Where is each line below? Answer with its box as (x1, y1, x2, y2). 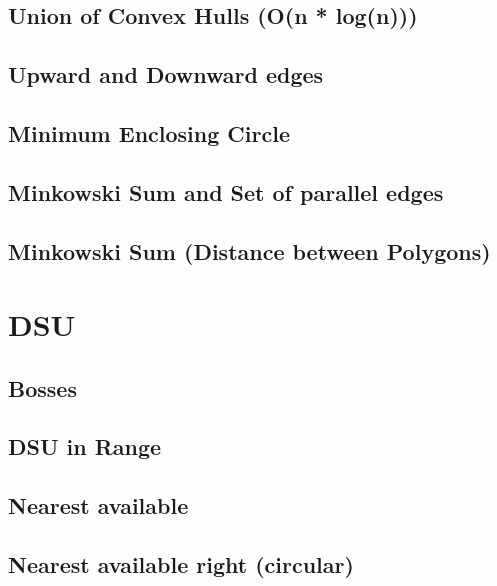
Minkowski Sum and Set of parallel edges (8, 176, 444, 207)
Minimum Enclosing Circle (8, 117, 290, 148)
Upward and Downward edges (8, 59, 324, 90)
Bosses (8, 372, 77, 403)
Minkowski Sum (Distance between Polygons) (8, 235, 491, 266)
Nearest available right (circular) (8, 549, 354, 580)
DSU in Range (8, 431, 162, 462)
